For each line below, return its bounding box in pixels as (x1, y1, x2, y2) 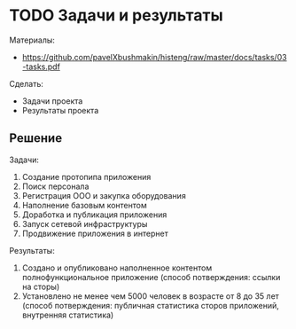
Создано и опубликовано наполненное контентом (21, 262, 213, 273)
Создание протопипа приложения (21, 171, 152, 182)
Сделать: (9, 78, 44, 89)
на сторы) (21, 281, 60, 292)
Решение (9, 130, 63, 146)
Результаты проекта (21, 105, 99, 115)
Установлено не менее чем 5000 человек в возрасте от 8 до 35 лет (21, 290, 279, 302)
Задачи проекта (21, 95, 83, 106)
